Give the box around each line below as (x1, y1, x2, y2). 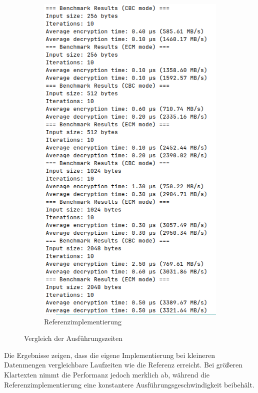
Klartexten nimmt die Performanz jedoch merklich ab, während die (4, 369, 210, 380)
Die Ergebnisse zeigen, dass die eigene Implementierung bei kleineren (4, 349, 215, 360)
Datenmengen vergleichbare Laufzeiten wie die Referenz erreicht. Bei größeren (4, 359, 242, 370)
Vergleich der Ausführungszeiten (24, 333, 123, 343)
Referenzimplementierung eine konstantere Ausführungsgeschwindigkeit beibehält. (4, 379, 254, 389)
